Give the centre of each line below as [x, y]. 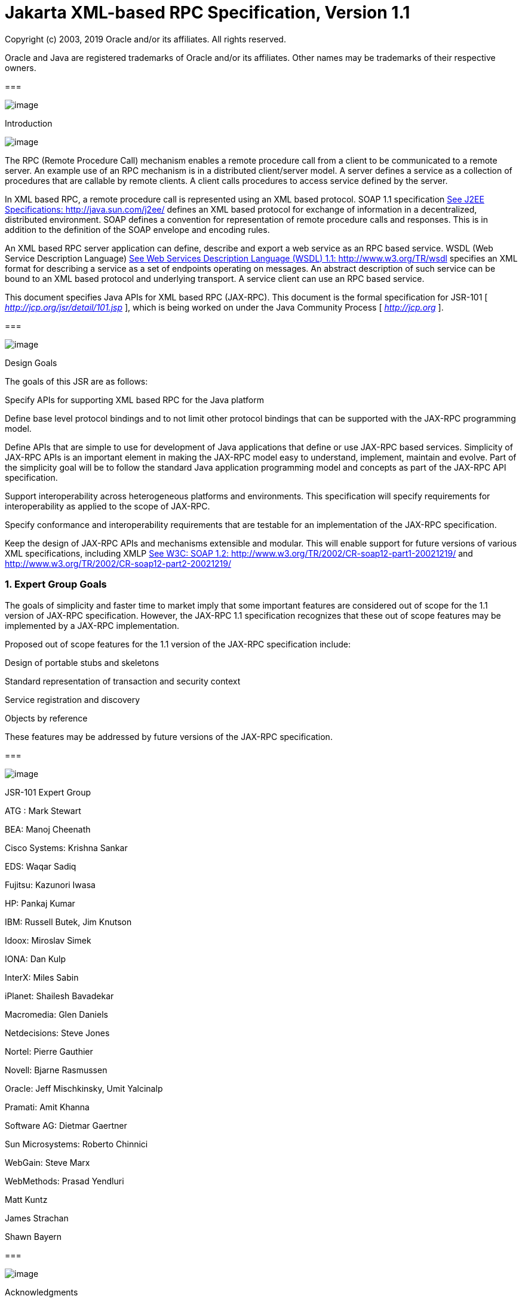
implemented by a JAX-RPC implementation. [92, 625]
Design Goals [31, 363]
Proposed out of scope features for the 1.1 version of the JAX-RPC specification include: [178, 644]
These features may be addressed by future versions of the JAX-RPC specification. [169, 736]
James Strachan [37, 1218]
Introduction [29, 123]
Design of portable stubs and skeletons [82, 662]
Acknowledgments [42, 1292]
